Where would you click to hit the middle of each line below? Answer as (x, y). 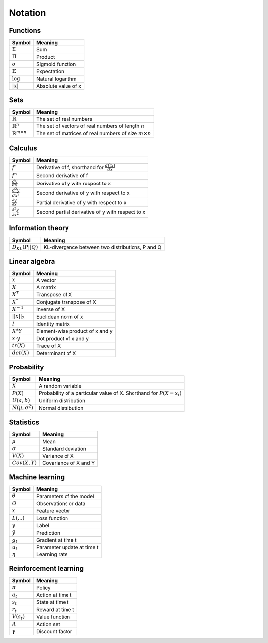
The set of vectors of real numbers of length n (91, 126)
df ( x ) (110, 165)
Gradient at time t (57, 540)
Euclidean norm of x (60, 317)
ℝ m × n (19, 133)
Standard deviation (65, 449)
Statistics (24, 422)
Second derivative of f (62, 176)
